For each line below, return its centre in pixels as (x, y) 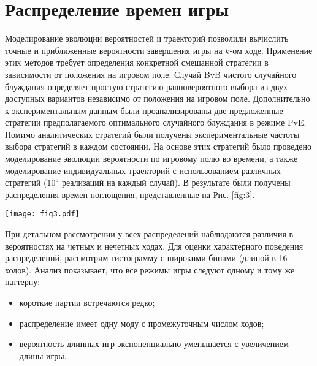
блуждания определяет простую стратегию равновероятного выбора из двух (146, 86)
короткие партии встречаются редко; (87, 303)
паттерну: (23, 282)
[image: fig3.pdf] (42, 214)
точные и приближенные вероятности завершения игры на (114, 50)
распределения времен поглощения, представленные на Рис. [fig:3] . (130, 194)
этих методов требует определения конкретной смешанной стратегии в (137, 62)
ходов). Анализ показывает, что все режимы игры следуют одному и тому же (150, 269)
